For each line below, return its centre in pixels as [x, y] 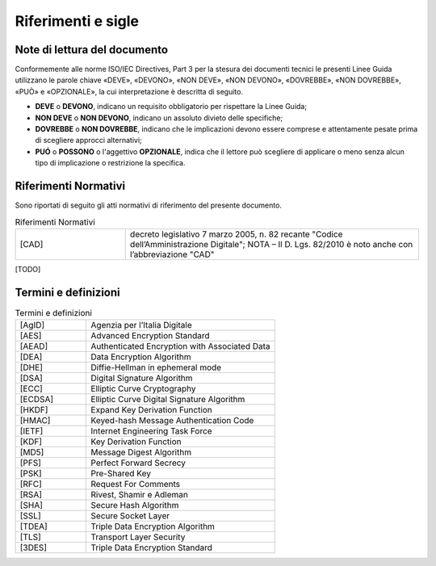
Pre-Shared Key [121, 474]
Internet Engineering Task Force [152, 431]
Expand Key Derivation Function [152, 410]
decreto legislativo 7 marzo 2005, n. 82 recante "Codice [236, 234]
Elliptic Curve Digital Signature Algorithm [168, 400]
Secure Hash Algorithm [135, 505]
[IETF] [31, 431]
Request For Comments [136, 484]
